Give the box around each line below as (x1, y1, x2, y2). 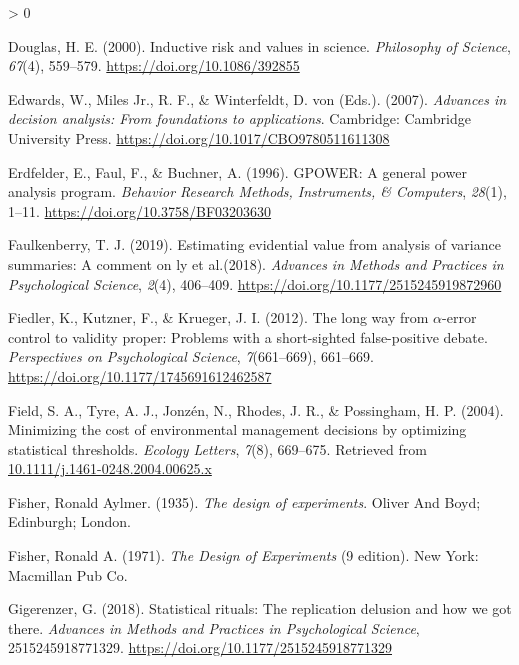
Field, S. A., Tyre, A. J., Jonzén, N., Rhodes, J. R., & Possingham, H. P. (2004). (8, 399, 504, 420)
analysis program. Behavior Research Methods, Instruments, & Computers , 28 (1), (8, 181, 507, 202)
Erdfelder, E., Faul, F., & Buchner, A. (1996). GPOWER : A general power (8, 161, 467, 182)
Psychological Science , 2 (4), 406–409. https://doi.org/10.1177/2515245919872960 (8, 273, 502, 294)
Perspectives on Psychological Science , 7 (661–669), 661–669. (8, 346, 374, 367)
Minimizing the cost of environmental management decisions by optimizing (8, 419, 467, 440)
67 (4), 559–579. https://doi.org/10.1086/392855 (8, 55, 300, 76)
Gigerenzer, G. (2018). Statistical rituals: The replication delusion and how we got (8, 598, 512, 619)
